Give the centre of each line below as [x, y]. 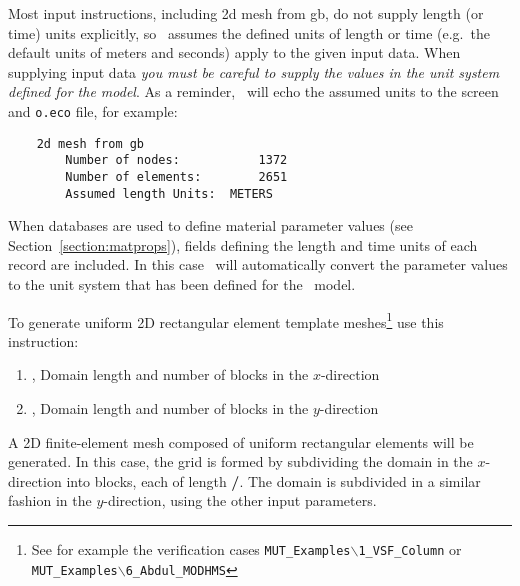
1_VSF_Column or [410, 549]
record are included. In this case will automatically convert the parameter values [258, 264]
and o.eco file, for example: [93, 110]
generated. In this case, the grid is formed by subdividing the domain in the [240, 461]
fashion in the [50, 500]
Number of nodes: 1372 [176, 160]
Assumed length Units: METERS [169, 193]
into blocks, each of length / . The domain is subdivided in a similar [273, 480]
